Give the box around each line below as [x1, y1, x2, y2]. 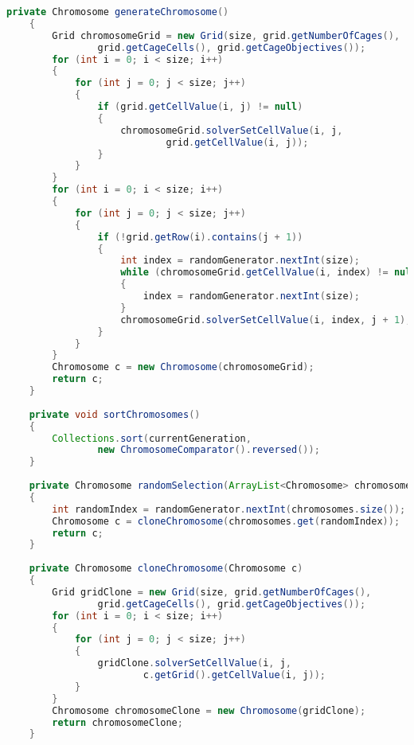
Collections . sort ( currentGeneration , [52, 432, 252, 444]
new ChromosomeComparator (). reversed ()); [97, 444, 320, 456]
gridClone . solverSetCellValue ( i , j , [97, 657, 292, 669]
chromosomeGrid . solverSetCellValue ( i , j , [120, 124, 343, 136]
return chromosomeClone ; [52, 716, 183, 728]
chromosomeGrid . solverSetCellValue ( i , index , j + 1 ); [120, 314, 412, 326]
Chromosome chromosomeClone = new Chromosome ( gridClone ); [52, 704, 366, 716]
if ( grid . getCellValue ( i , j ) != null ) [97, 101, 303, 112]
